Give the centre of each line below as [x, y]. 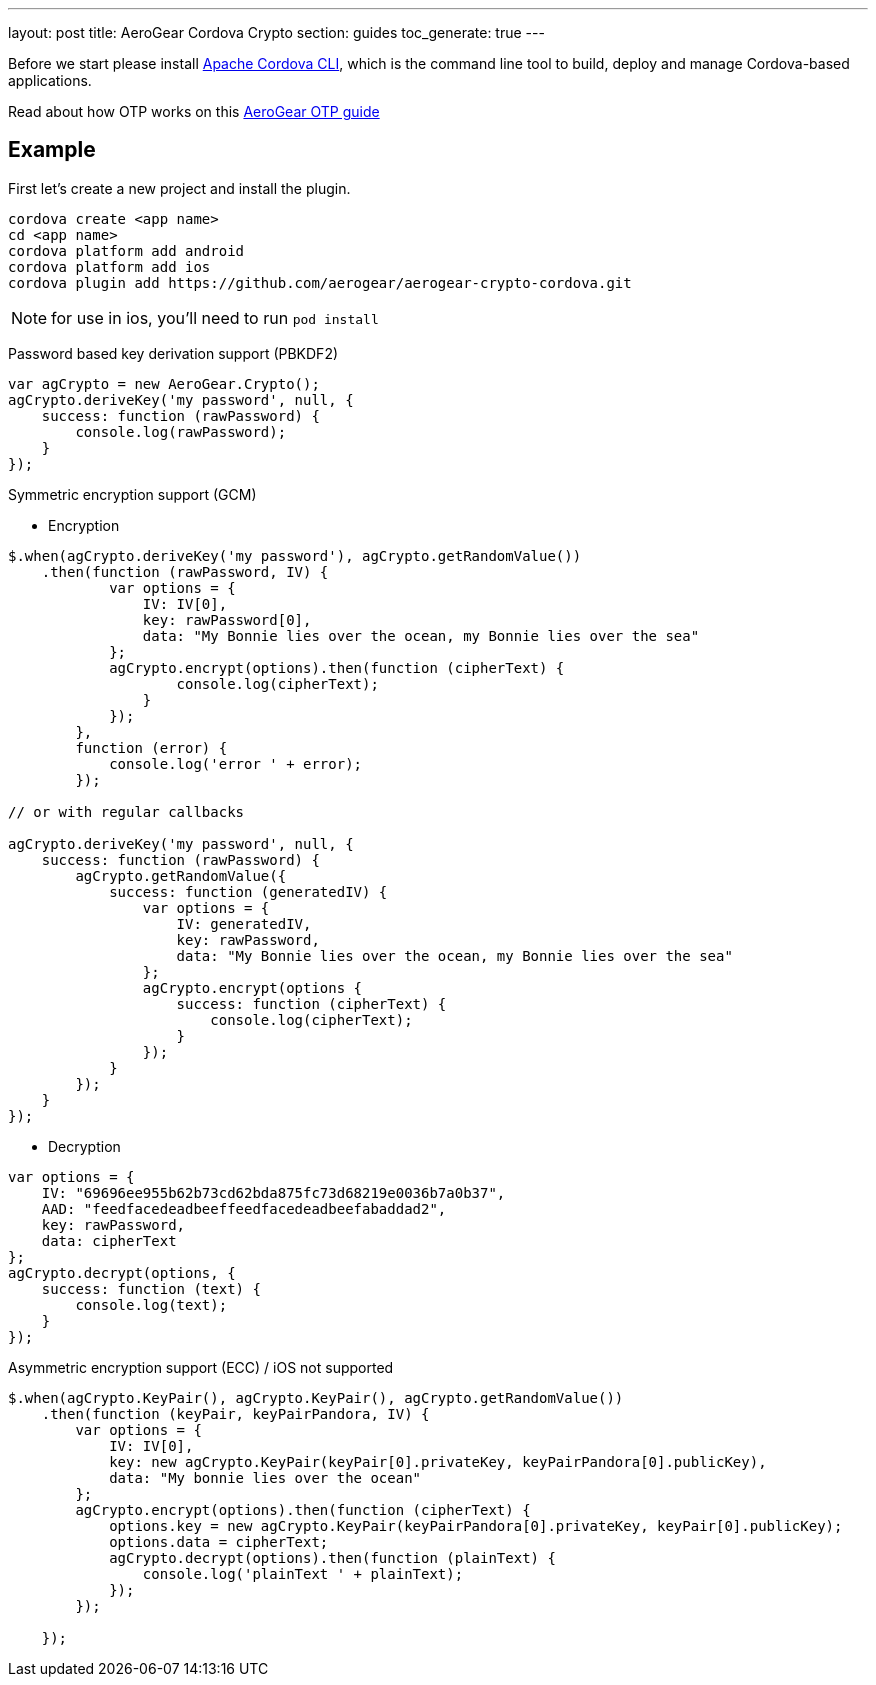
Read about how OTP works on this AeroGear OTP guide [194, 111]
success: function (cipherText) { [311, 1003]
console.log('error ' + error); [236, 763]
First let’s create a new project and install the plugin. [179, 188]
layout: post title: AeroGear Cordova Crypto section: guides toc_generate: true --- [276, 32]
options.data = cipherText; [219, 1541]
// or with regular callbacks [126, 811]
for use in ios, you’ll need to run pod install [215, 317]
